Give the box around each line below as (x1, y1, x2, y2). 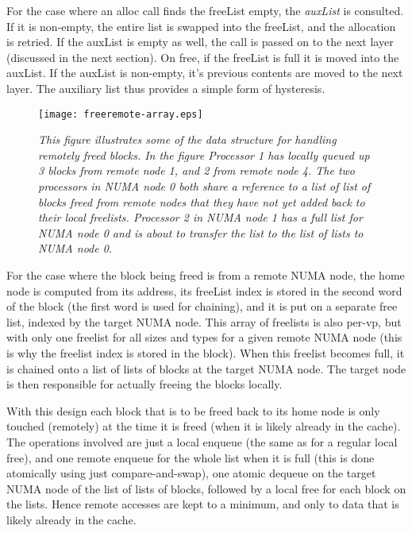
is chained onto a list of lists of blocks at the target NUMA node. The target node (6, 360, 406, 377)
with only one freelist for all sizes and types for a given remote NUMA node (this (6, 329, 402, 346)
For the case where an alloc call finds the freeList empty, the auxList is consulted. (6, 2, 404, 18)
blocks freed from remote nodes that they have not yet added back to (38, 193, 365, 210)
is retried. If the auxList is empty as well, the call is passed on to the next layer (6, 33, 394, 50)
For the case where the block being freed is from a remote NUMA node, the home (6, 266, 405, 283)
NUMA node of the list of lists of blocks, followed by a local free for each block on (6, 480, 406, 496)
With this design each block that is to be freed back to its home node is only (6, 402, 380, 419)
